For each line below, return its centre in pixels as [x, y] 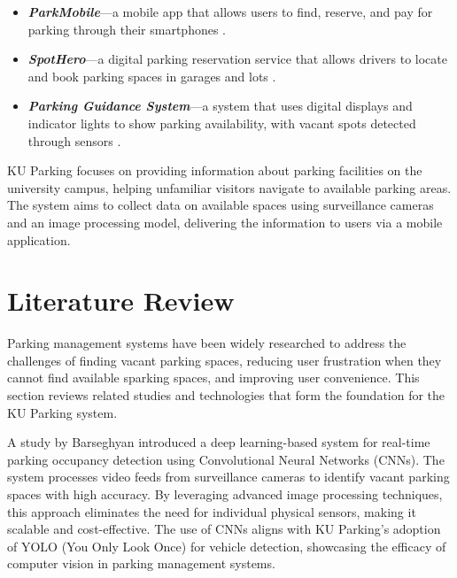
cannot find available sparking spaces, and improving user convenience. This [213, 378]
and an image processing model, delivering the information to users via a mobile [225, 222]
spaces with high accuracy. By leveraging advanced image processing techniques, [225, 494]
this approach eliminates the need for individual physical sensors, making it [212, 511]
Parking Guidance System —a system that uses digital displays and [220, 106]
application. [39, 239]
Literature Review [121, 301]
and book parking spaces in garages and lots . [152, 76]
